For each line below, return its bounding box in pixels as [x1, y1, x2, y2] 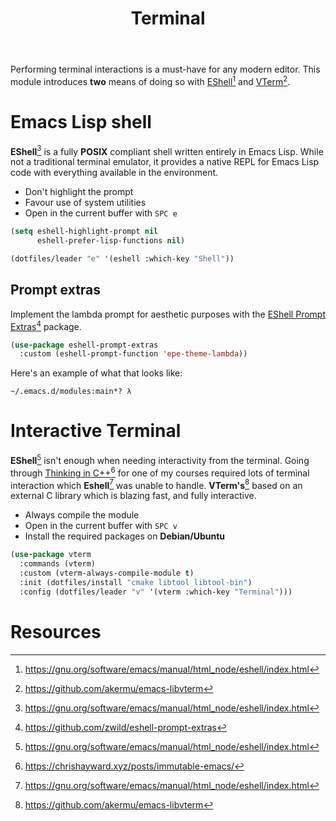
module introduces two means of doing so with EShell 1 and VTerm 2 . [10, 74, 291, 87]
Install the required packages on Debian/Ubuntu [24, 530, 226, 542]
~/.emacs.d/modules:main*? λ [10, 387, 132, 397]
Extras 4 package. [10, 318, 82, 332]
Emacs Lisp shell [10, 111, 152, 134]
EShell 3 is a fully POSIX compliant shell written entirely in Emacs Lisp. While [10, 143, 324, 157]
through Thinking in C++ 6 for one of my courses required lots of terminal [10, 465, 310, 479]
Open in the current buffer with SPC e [24, 207, 178, 219]
